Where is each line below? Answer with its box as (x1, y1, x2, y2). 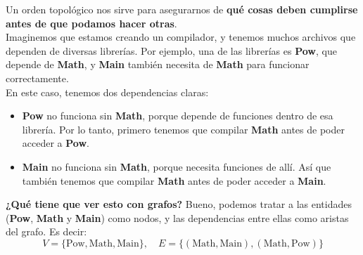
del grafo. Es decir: (6, 224, 87, 239)
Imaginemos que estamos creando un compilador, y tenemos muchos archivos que (6, 30, 356, 44)
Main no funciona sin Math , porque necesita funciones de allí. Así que (22, 159, 331, 174)
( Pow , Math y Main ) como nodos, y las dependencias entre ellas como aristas (6, 210, 349, 225)
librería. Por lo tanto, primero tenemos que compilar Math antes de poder (22, 122, 345, 136)
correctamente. (6, 70, 69, 85)
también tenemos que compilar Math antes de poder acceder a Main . (22, 173, 326, 188)
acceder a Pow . (22, 136, 89, 150)
